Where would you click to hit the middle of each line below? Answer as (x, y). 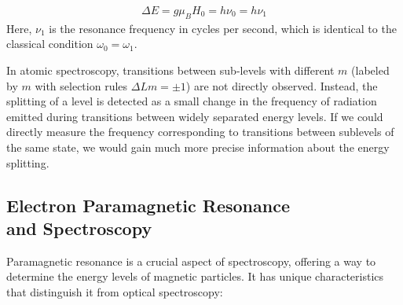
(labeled (370, 70)
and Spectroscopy (79, 228)
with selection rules (81, 85)
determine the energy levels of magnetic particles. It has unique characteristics (195, 276)
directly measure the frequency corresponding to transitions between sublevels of (200, 132)
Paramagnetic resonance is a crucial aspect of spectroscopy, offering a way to (191, 261)
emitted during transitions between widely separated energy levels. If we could (195, 116)
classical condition (50, 44)
